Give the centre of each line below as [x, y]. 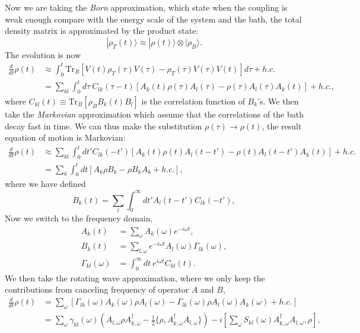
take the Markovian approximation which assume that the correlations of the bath [154, 114]
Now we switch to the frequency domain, [79, 218]
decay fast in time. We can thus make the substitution [103, 126]
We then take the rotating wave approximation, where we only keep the [135, 277]
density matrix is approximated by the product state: [102, 31]
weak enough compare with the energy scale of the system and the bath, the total [153, 19]
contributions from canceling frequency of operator [97, 289]
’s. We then [278, 101]
